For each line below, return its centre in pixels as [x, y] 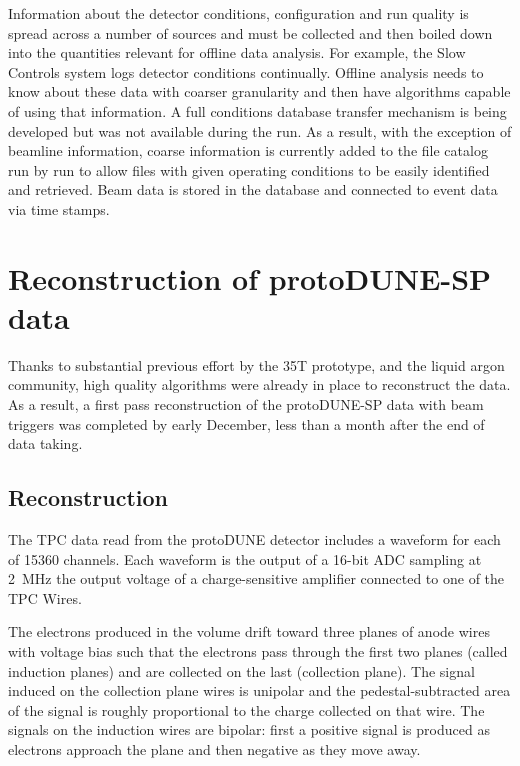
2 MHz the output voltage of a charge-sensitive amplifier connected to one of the [256, 578]
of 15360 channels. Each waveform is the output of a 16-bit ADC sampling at [245, 558]
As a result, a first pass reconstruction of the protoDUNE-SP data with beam [246, 404]
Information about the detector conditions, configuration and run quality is [238, 13]
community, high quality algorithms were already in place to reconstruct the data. [259, 384]
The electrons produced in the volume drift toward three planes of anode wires [249, 631]
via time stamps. [59, 208]
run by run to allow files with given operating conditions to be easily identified [249, 169]
